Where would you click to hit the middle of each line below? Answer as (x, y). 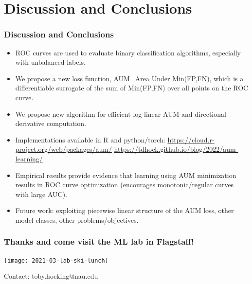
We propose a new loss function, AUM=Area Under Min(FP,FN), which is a (129, 78)
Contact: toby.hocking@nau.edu (51, 276)
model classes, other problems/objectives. (77, 220)
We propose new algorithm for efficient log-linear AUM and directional (121, 114)
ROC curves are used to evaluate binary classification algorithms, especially (128, 52)
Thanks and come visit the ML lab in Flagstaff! (99, 241)
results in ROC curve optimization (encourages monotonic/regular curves (125, 185)
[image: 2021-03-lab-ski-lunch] (56, 260)
